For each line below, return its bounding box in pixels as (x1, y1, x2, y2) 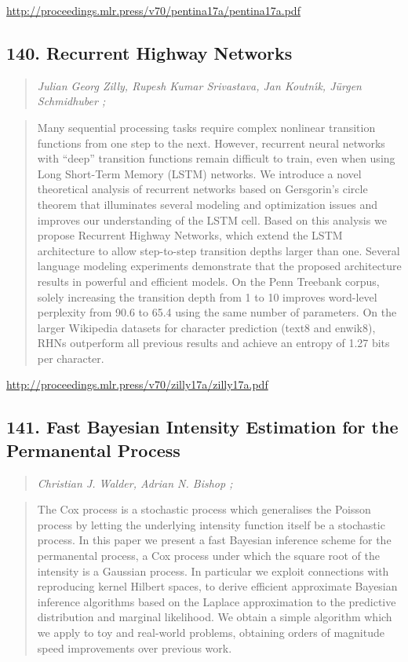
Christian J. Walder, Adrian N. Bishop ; (37, 474, 233, 491)
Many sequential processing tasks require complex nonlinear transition (37, 119, 376, 135)
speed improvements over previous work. (37, 639, 232, 656)
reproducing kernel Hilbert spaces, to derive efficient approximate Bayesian (37, 578, 398, 594)
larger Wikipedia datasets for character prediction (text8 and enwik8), (37, 319, 376, 335)
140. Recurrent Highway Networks (6, 40, 293, 64)
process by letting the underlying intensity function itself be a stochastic (37, 516, 385, 532)
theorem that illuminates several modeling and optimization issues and (37, 196, 378, 212)
